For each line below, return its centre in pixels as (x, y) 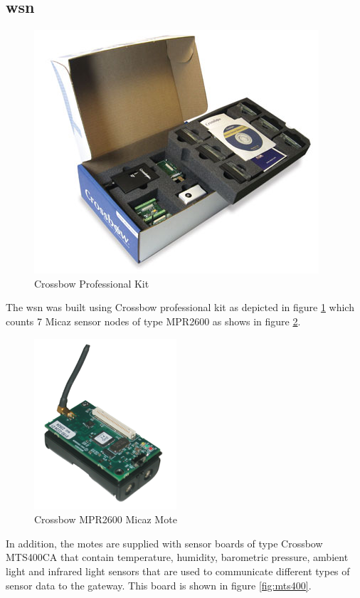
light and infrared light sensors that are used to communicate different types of (178, 571)
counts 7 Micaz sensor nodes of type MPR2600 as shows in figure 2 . (153, 321)
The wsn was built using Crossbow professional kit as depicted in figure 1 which (180, 307)
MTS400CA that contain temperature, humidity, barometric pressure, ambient (177, 557)
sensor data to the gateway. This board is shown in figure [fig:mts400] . (159, 585)
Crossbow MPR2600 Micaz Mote (106, 519)
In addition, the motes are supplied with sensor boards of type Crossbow (164, 543)
